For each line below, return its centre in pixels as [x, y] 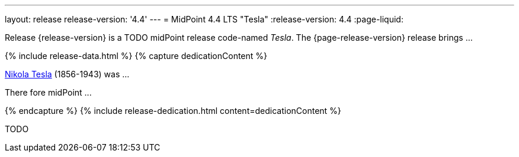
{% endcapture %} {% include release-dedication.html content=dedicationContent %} [173, 111]
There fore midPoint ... [48, 92]
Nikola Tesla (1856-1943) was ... [67, 74]
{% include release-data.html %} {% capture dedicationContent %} [136, 56]
